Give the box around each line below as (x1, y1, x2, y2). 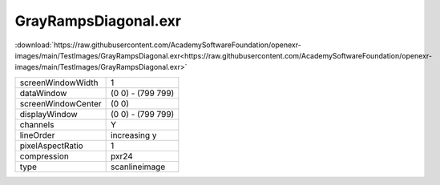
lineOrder (19, 129, 55, 140)
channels (19, 119, 54, 130)
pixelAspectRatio (19, 140, 83, 151)
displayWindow (19, 108, 78, 119)
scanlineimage (111, 161, 166, 172)
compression (19, 151, 70, 162)
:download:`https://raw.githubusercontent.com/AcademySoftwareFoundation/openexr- (14, 40, 302, 50)
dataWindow (19, 87, 67, 99)
